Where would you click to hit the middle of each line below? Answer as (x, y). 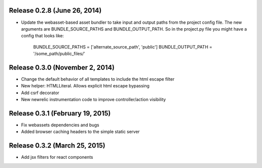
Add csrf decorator (40, 93)
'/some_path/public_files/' (59, 54)
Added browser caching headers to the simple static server (81, 132)
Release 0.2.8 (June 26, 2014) (55, 10)
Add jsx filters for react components (57, 157)
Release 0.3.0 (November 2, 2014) (62, 67)
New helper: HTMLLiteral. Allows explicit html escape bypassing (85, 86)
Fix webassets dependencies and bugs (60, 125)
